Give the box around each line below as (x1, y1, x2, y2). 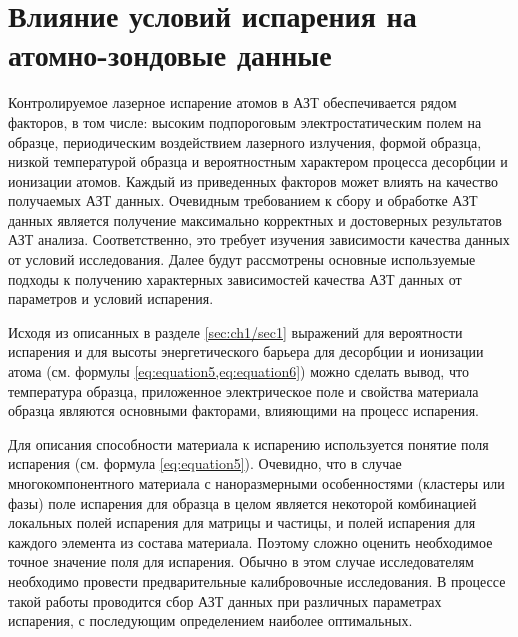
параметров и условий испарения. (8, 288, 214, 309)
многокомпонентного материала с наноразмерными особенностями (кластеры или (8, 473, 505, 493)
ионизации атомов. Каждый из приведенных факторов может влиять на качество (8, 170, 498, 191)
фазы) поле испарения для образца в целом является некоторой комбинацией (8, 492, 477, 513)
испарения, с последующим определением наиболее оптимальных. (8, 610, 413, 631)
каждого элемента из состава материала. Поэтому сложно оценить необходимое (8, 531, 493, 552)
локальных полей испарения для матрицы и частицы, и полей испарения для (8, 512, 476, 533)
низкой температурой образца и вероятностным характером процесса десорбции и (8, 151, 508, 172)
